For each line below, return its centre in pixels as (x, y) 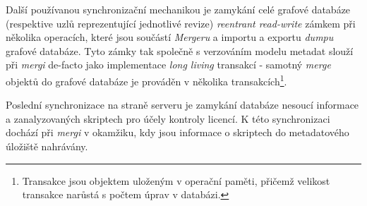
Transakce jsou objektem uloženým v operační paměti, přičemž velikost (176, 180)
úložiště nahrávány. (47, 146)
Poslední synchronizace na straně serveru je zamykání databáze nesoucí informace (182, 105)
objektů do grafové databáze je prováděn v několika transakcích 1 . (146, 80)
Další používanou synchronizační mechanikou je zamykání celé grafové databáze (178, 9)
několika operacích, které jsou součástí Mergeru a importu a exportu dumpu (170, 37)
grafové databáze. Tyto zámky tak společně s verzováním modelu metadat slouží (180, 50)
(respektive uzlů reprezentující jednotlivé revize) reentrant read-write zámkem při (181, 23)
